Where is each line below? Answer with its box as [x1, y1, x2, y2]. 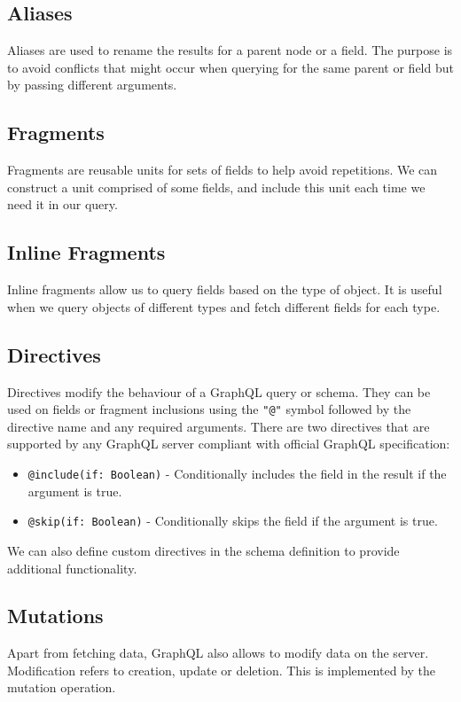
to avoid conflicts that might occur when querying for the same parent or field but [7, 58, 454, 76]
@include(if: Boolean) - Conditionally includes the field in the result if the [27, 464, 447, 482]
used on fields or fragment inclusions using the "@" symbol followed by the [7, 400, 411, 418]
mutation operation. [7, 678, 116, 697]
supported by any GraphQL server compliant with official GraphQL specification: [7, 434, 450, 453]
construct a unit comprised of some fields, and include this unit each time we [7, 177, 426, 196]
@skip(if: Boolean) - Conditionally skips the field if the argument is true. [27, 511, 438, 530]
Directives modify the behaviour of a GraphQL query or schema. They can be [7, 382, 431, 401]
